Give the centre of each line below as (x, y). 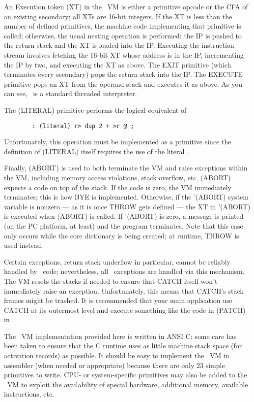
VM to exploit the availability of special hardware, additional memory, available (127, 384)
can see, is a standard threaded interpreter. (71, 93)
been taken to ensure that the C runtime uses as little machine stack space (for (123, 346)
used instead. (24, 245)
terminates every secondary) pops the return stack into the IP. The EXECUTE (123, 74)
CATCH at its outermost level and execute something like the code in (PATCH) (125, 310)
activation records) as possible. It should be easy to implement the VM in (117, 355)
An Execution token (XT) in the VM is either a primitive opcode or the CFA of (126, 6)
